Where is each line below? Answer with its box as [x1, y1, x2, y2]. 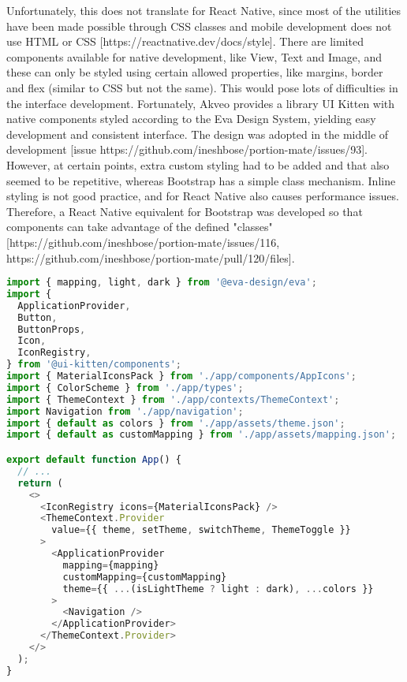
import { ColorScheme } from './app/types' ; [6, 382, 244, 393]
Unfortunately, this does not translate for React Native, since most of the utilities [6, 2, 401, 18]
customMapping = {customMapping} [62, 571, 227, 583]
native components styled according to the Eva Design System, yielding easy [6, 110, 376, 127]
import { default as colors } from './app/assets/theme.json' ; [6, 417, 345, 429]
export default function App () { [6, 454, 181, 465]
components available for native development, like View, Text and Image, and [6, 48, 383, 65]
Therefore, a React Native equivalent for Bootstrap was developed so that [6, 203, 363, 219]
